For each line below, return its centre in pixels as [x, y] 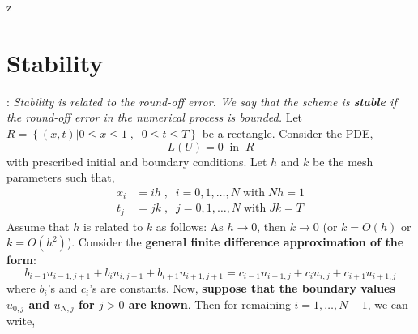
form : [21, 260]
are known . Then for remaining [209, 304]
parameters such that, [61, 177]
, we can [388, 304]
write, [21, 321]
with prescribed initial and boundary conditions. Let [137, 161]
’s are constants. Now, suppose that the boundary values [242, 288]
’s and [62, 288]
